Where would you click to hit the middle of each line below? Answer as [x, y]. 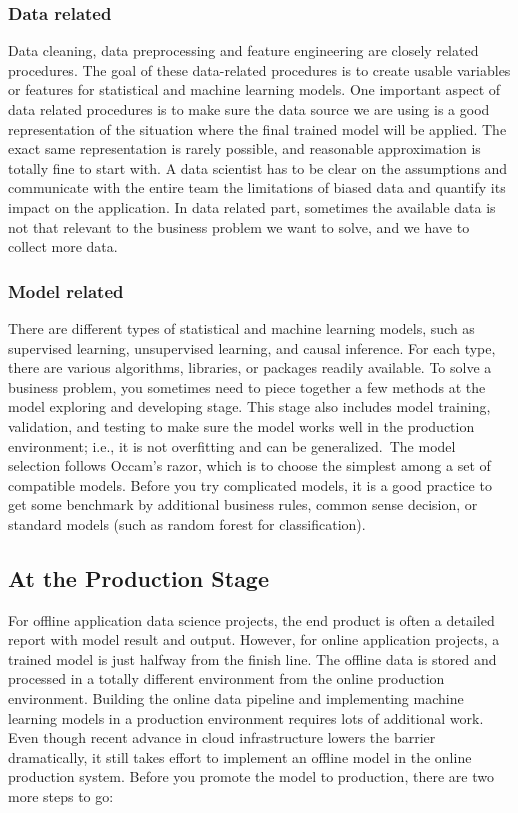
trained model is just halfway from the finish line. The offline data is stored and [252, 658]
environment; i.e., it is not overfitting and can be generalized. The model [232, 445]
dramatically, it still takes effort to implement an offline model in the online [240, 756]
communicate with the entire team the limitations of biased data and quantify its [257, 187]
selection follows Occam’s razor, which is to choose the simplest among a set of [249, 465]
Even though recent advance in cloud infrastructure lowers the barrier [222, 737]
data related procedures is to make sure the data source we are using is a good [249, 109]
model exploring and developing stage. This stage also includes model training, [249, 406]
